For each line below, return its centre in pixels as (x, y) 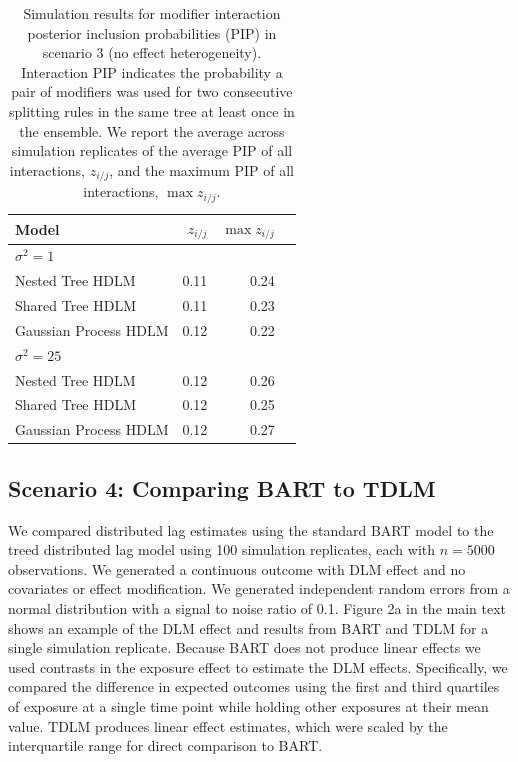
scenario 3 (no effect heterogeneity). (152, 52)
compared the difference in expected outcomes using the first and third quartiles (254, 686)
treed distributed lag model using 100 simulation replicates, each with (222, 549)
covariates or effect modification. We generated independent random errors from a (259, 588)
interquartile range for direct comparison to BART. (165, 745)
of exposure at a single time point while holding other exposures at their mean (248, 705)
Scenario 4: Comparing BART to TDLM (222, 487)
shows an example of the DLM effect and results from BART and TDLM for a (248, 627)
